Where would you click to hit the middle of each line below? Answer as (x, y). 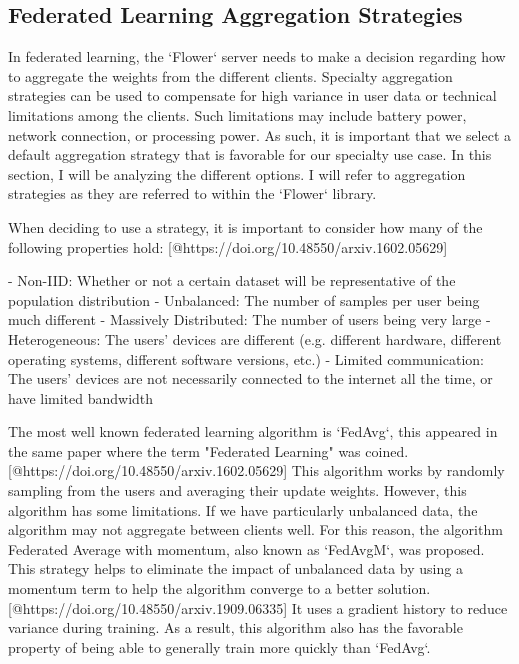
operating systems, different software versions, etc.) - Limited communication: (246, 358)
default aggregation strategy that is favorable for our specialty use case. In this (250, 154)
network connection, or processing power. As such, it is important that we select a (260, 134)
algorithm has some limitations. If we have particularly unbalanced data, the (243, 509)
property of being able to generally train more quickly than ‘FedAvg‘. (219, 646)
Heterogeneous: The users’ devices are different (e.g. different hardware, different (255, 338)
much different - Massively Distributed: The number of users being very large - (249, 319)
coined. (387, 450)
